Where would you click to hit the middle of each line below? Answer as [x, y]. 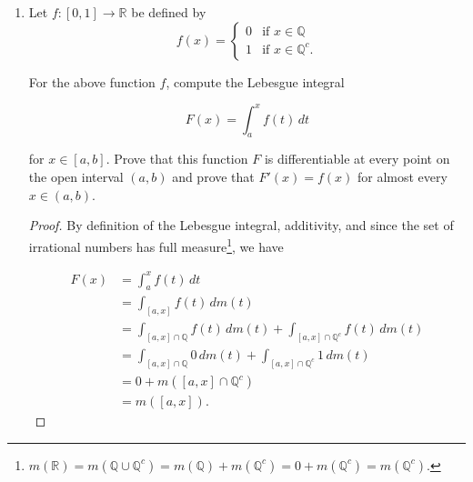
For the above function [92, 81]
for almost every [403, 177]
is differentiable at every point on [357, 159]
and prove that [213, 177]
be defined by [169, 12]
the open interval [76, 177]
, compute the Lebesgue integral [255, 81]
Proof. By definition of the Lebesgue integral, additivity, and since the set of [241, 225]
